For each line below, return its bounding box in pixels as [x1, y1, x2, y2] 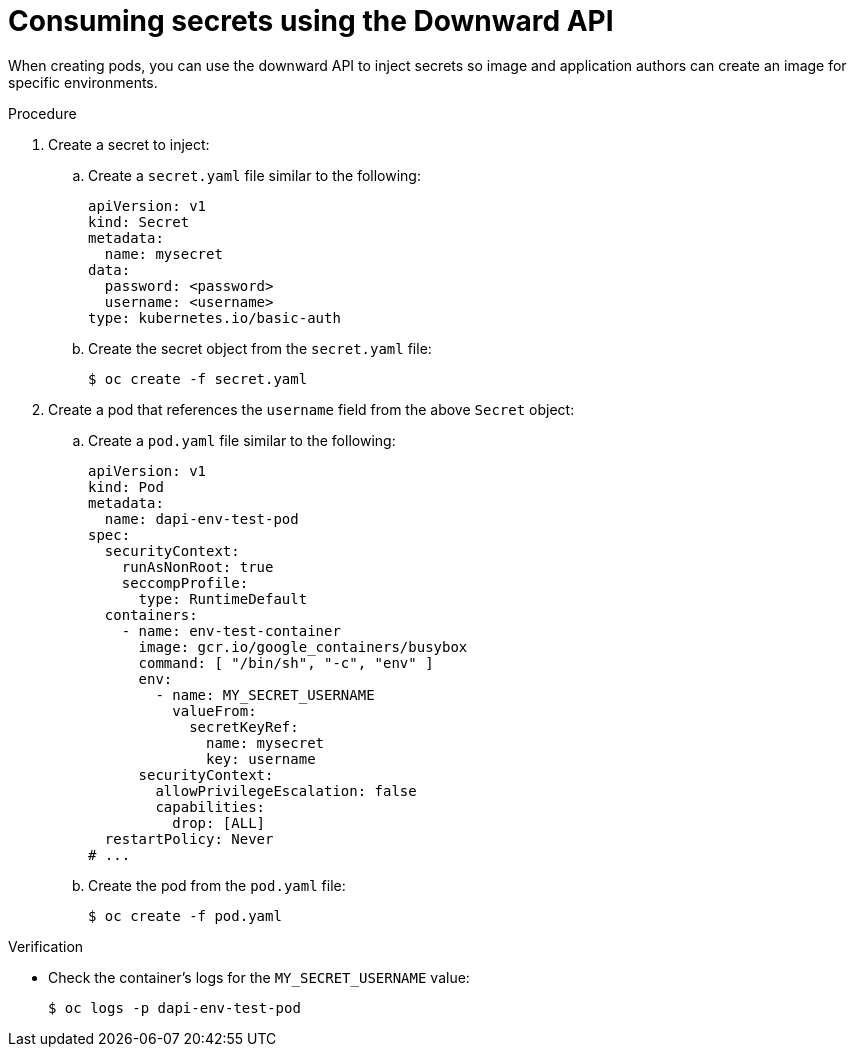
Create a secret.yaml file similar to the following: [88, 166, 421, 184]
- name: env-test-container [121, 622, 341, 639]
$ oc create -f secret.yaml [88, 370, 308, 387]
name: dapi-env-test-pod [104, 510, 299, 527]
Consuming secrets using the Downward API [8, 4, 614, 38]
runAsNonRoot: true [121, 558, 274, 575]
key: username [206, 750, 316, 767]
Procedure [8, 104, 77, 122]
